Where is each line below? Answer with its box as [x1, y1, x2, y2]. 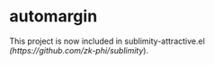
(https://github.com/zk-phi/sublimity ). [9, 45, 149, 55]
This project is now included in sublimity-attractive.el [9, 36, 205, 46]
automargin [9, 6, 98, 27]
